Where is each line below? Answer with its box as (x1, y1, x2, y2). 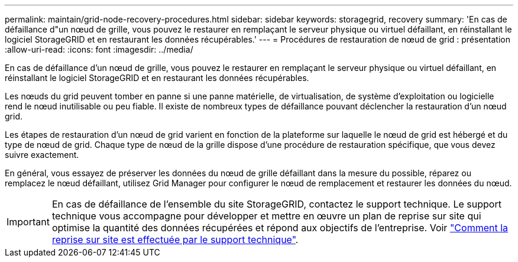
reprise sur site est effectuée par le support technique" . (51, 234, 299, 245)
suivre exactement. (5, 150, 79, 160)
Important (7, 216, 50, 228)
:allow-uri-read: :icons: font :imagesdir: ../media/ (5, 44, 193, 54)
